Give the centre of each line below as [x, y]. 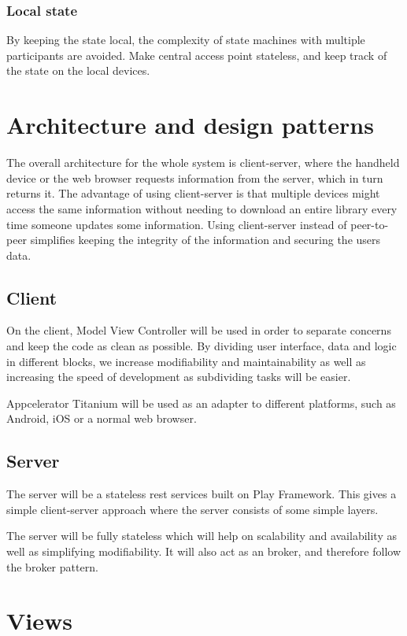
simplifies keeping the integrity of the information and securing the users [205, 240]
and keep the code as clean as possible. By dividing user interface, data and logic [202, 346]
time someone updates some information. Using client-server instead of [177, 224]
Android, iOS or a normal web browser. [102, 418]
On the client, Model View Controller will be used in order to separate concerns [199, 330]
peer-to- [370, 224]
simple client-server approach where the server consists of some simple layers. [192, 509]
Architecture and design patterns [190, 125]
